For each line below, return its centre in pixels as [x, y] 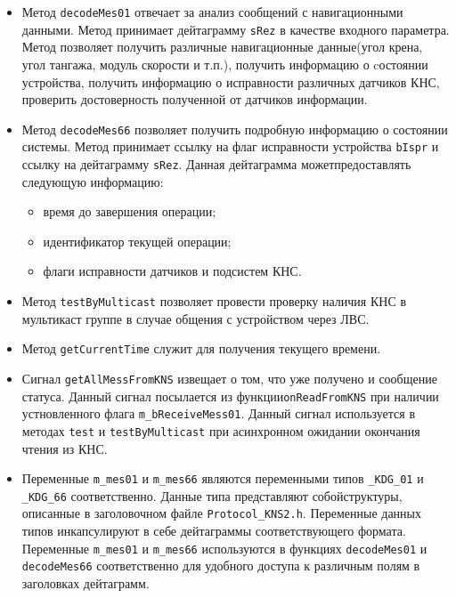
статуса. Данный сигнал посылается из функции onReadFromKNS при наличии [230, 396]
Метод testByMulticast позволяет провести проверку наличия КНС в [214, 301]
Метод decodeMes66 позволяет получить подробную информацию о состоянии [235, 129]
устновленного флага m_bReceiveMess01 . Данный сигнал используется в [219, 413]
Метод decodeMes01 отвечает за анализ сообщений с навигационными [212, 12]
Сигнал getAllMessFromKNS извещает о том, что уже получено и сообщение [229, 378]
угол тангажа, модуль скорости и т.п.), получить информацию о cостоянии [225, 64]
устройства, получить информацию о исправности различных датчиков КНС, [231, 81]
